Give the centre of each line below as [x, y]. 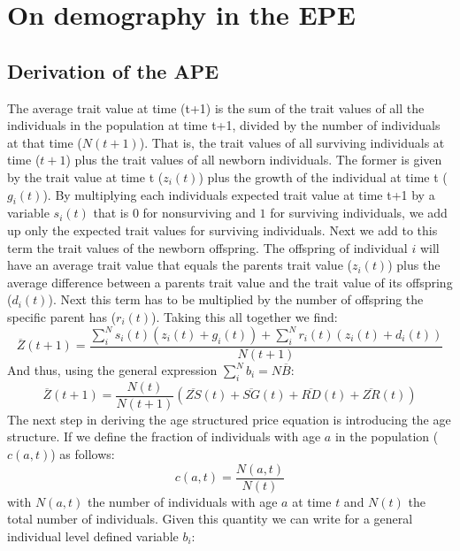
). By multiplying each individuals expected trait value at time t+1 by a [239, 194]
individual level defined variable [93, 536]
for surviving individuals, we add [359, 213]
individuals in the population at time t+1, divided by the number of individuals [224, 125]
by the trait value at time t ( [85, 176]
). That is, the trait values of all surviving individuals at [292, 142]
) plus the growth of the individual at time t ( [323, 176]
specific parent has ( [62, 316]
